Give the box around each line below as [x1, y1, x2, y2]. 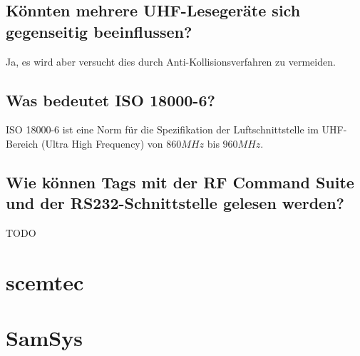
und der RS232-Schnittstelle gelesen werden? [6, 192, 344, 214]
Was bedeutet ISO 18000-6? [6, 88, 215, 111]
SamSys [6, 323, 83, 352]
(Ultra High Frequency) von [41, 136, 163, 151]
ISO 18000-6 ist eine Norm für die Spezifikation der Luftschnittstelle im [6, 122, 319, 137]
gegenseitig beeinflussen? [6, 20, 192, 42]
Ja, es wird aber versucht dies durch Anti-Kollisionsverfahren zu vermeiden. [6, 54, 336, 68]
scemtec [6, 267, 84, 296]
